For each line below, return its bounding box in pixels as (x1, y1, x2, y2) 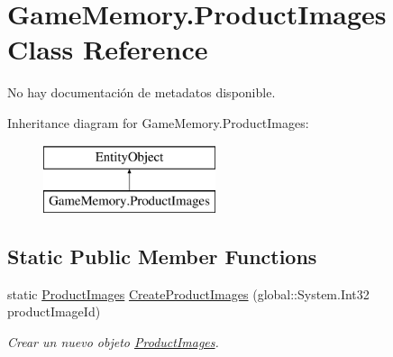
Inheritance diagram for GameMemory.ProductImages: (7, 113, 309, 132)
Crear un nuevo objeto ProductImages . (7, 333, 219, 352)
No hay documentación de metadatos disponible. (7, 83, 276, 102)
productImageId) (7, 302, 101, 321)
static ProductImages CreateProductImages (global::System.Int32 (7, 284, 370, 303)
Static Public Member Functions (7, 243, 317, 270)
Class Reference (7, 31, 208, 68)
